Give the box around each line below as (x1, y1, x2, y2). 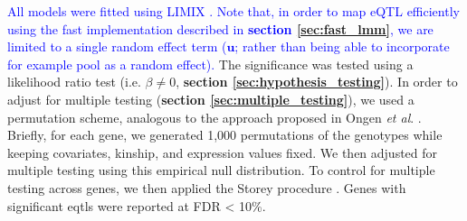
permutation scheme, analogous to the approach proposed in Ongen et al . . (7, 107, 422, 126)
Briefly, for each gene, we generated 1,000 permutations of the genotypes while (7, 125, 443, 144)
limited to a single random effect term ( (7, 37, 227, 56)
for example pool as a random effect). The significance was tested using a (7, 54, 414, 73)
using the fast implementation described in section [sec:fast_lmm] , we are (7, 19, 434, 38)
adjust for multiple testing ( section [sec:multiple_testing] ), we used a (7, 89, 415, 108)
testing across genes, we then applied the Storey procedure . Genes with (7, 178, 406, 197)
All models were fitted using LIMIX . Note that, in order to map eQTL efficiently (7, 2, 460, 20)
